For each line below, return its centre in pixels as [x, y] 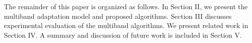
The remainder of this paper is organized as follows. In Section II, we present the [126, 6]
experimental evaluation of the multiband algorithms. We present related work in [126, 25]
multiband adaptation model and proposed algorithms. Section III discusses [118, 16]
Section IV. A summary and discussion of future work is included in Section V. [123, 35]
